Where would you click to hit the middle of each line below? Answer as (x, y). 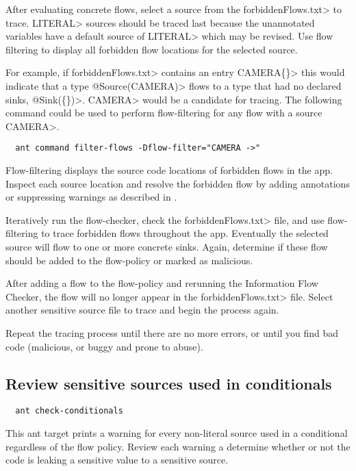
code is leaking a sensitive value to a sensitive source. (117, 460)
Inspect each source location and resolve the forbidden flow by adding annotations (178, 183)
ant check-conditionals (69, 411)
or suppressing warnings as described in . (91, 197)
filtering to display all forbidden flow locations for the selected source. (152, 49)
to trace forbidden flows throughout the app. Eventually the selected (185, 233)
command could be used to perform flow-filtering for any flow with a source (164, 113)
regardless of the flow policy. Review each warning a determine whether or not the (178, 446)
